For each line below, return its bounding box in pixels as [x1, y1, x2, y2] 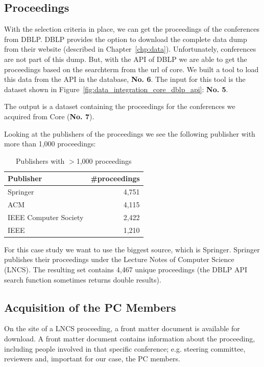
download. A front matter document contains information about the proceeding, [4, 333, 255, 343]
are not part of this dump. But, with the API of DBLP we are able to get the [4, 53, 247, 64]
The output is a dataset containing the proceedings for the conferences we [4, 101, 235, 112]
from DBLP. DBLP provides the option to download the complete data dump [4, 33, 247, 44]
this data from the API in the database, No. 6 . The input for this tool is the [4, 74, 246, 84]
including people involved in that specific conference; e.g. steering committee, [4, 343, 246, 354]
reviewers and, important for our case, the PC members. [4, 353, 180, 364]
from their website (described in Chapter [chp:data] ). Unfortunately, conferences [4, 44, 256, 54]
